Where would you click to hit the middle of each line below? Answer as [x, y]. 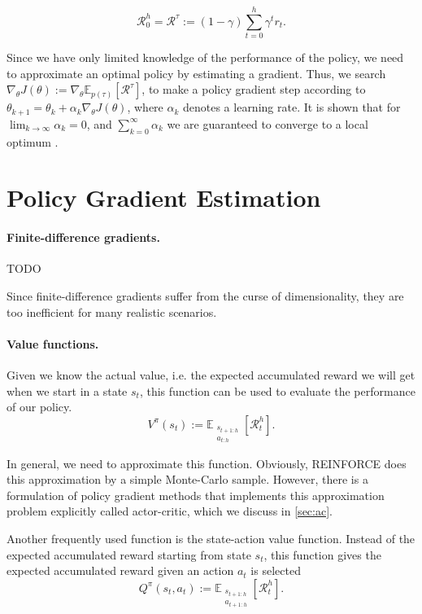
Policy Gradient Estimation [164, 197]
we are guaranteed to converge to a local [268, 123]
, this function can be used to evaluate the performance [277, 390]
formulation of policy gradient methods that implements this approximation [196, 495]
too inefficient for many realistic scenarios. [112, 311]
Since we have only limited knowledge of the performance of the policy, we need [205, 57]
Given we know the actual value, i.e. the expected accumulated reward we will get [211, 374]
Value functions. [53, 343]
